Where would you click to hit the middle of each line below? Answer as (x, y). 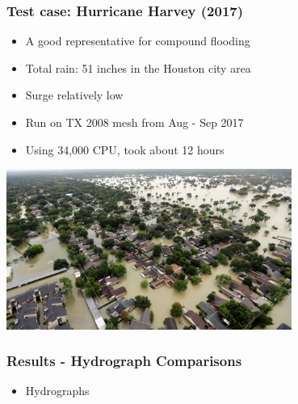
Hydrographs (57, 391)
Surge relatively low (74, 95)
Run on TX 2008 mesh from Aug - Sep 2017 (134, 122)
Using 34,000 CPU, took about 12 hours (125, 149)
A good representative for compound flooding (138, 41)
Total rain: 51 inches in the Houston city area (138, 67)
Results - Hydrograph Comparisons (124, 361)
